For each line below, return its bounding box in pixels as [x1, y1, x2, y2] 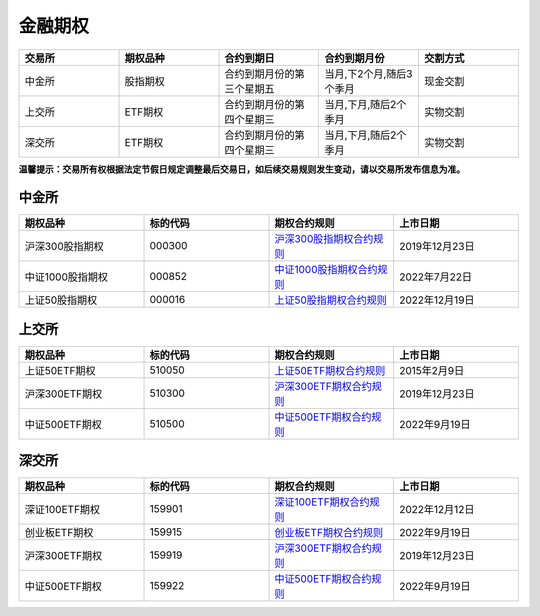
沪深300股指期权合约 [274, 232, 374, 246]
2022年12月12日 [398, 503, 475, 517]
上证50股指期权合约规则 [274, 293, 387, 307]
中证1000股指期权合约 [274, 263, 379, 277]
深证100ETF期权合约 [274, 495, 370, 509]
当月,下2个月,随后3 [324, 66, 413, 80]
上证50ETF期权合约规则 [274, 363, 386, 377]
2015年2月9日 [398, 363, 465, 377]
